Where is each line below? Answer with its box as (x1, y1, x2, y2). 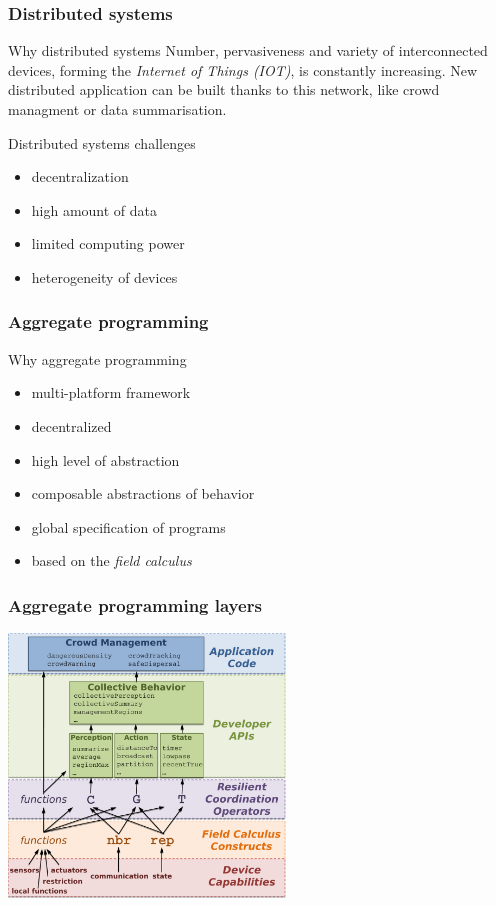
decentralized (31, 415, 112, 436)
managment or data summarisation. (8, 99, 227, 119)
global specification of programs (31, 516, 226, 537)
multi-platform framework (31, 382, 191, 403)
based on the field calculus (31, 550, 192, 571)
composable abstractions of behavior (31, 483, 255, 504)
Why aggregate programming (8, 348, 187, 369)
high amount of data (31, 199, 158, 220)
